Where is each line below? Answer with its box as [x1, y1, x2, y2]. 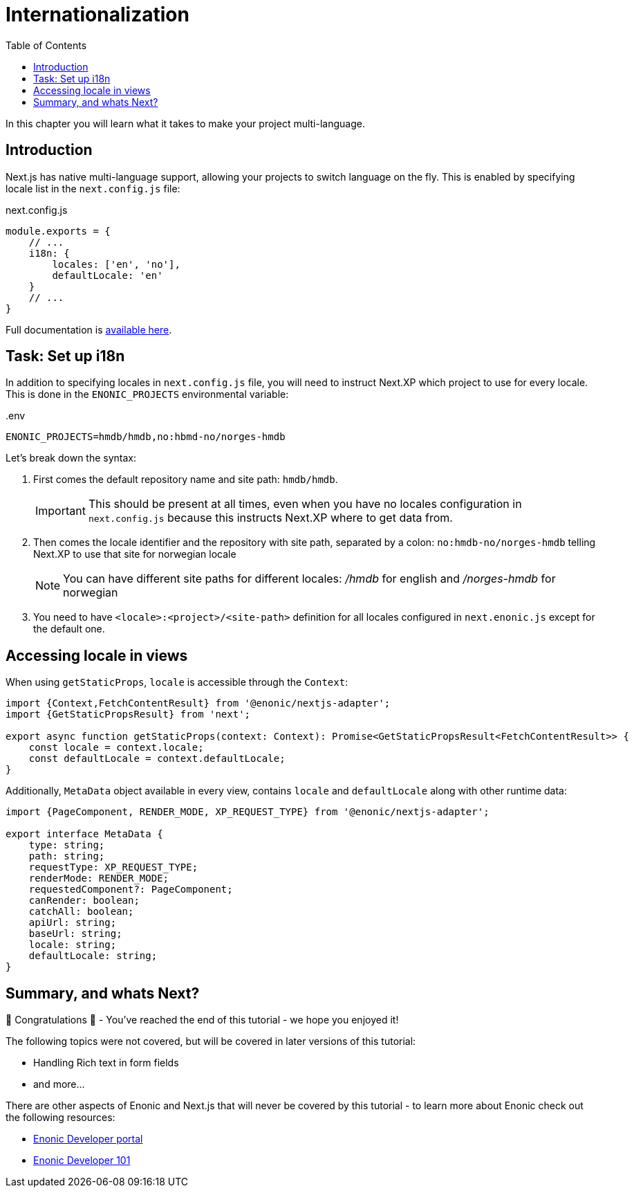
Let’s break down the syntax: [6, 452, 137, 464]
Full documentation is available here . [6, 323, 172, 336]
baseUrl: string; [28, 928, 122, 940]
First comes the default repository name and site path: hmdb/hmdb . [33, 473, 338, 486]
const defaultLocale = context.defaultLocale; [28, 753, 286, 765]
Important [35, 504, 86, 518]
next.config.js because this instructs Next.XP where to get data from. [88, 511, 453, 525]
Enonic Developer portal [33, 1133, 143, 1145]
